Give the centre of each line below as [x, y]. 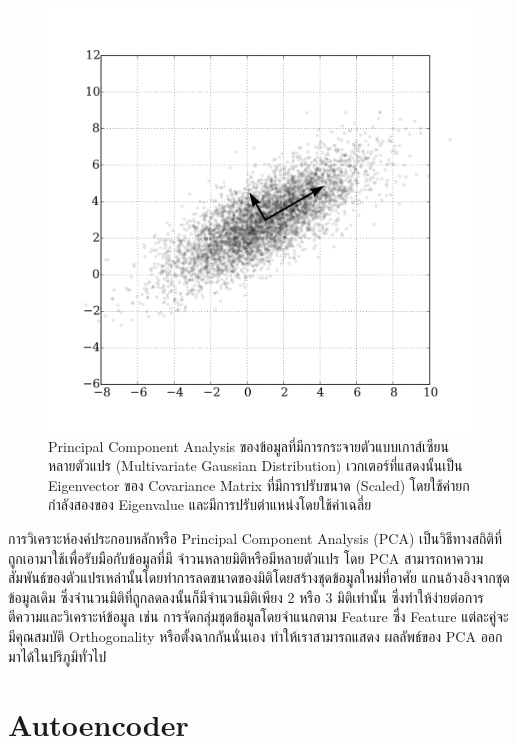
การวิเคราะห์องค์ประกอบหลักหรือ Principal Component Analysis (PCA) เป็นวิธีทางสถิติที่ [255, 537]
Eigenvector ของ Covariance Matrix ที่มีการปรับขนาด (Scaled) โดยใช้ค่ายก [259, 484]
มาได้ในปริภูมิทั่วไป [57, 655]
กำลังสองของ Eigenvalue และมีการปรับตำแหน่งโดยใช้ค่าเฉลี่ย [210, 504]
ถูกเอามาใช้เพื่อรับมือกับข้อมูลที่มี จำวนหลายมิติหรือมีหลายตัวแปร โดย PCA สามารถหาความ [246, 557]
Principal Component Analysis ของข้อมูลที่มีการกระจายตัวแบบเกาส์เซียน [248, 445]
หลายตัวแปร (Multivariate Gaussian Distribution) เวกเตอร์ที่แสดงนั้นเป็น [255, 465]
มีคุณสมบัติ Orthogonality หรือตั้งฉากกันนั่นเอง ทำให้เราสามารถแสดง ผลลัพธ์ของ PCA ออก [255, 635]
